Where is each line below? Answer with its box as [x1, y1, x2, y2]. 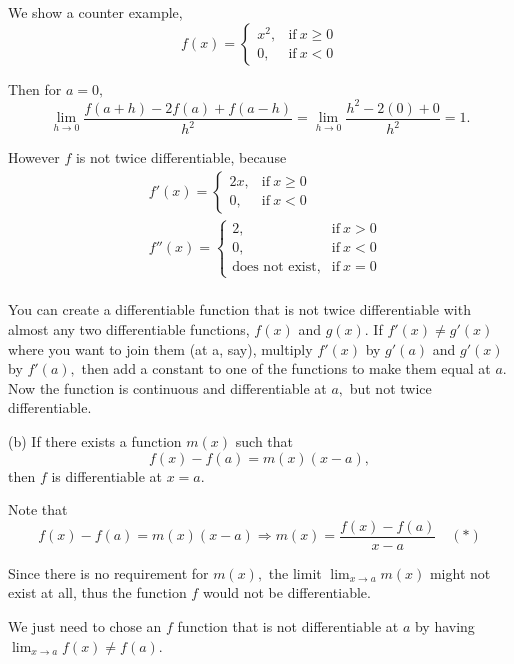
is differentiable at [51, 465, 163, 486]
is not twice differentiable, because [75, 147, 287, 168]
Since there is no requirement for [8, 562, 209, 583]
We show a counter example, [8, 2, 183, 22]
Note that [8, 499, 68, 520]
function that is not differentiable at [177, 615, 399, 636]
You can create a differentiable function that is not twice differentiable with [8, 299, 471, 320]
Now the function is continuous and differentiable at [8, 377, 327, 398]
